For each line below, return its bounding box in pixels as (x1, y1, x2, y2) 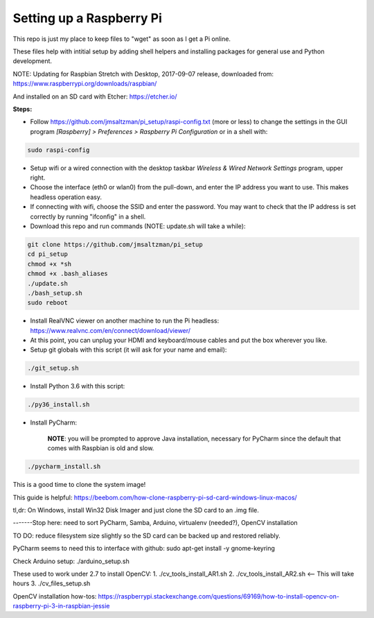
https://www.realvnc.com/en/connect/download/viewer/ (30, 326, 190, 334)
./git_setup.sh (27, 364, 79, 372)
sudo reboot (27, 299, 69, 307)
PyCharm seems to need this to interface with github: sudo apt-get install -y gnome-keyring (12, 544, 275, 553)
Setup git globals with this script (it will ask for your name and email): (30, 345, 227, 354)
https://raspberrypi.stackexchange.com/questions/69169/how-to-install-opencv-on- (98, 592, 339, 600)
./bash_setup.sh (27, 289, 83, 297)
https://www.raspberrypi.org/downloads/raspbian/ (12, 80, 157, 88)
